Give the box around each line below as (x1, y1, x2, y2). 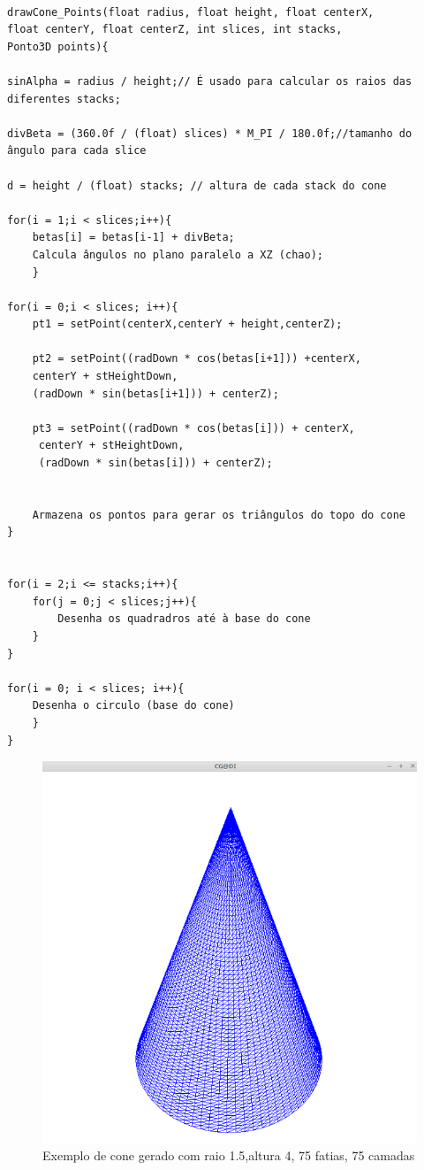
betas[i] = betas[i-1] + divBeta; (32, 231, 235, 244)
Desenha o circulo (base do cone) (32, 699, 235, 712)
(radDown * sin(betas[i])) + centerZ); (38, 457, 273, 470)
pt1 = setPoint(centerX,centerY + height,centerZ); (32, 318, 343, 331)
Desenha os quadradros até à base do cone (57, 612, 311, 626)
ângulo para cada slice (7, 144, 147, 158)
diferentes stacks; (7, 92, 121, 105)
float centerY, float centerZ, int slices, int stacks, (7, 23, 343, 36)
